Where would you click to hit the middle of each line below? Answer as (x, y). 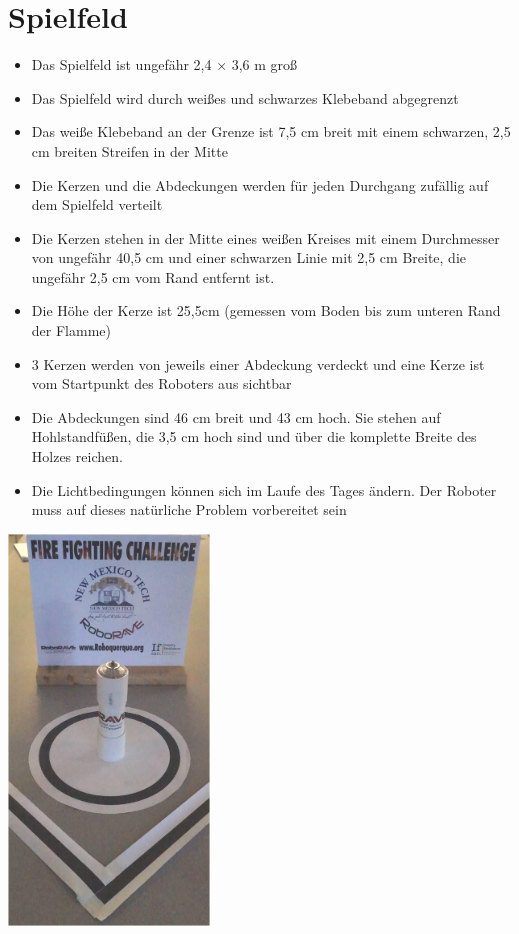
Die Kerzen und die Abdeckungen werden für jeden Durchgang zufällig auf (260, 184)
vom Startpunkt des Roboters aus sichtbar (161, 383)
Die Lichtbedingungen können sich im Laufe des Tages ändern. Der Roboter (264, 489)
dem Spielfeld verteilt (97, 204)
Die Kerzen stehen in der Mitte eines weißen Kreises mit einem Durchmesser (265, 237)
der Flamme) (71, 330)
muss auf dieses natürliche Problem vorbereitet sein (189, 509)
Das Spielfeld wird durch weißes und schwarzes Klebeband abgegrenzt (245, 97)
